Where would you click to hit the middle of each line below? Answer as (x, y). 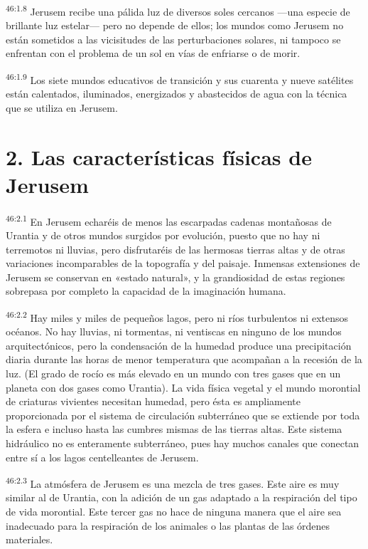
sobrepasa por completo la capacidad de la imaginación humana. (146, 291)
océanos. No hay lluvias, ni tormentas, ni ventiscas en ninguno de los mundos (174, 331)
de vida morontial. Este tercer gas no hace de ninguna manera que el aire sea (174, 512)
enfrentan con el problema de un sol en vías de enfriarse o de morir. (153, 53)
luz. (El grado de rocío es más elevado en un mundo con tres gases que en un (173, 373)
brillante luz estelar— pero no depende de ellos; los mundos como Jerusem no (175, 25)
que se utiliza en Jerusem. (62, 107)
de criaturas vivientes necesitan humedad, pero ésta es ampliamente (153, 401)
